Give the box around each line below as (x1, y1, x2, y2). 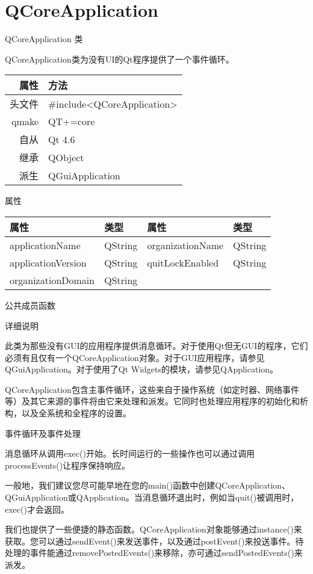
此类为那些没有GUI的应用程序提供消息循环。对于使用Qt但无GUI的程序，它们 (5, 339, 308, 352)
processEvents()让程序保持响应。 (5, 458, 131, 471)
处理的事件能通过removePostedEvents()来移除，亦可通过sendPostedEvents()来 (5, 546, 303, 559)
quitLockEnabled (147, 255, 219, 270)
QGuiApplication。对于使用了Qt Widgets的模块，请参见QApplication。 (5, 363, 279, 375)
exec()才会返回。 (5, 502, 69, 515)
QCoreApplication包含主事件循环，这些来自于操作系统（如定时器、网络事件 (5, 383, 299, 395)
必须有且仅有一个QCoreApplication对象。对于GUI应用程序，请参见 (5, 351, 265, 363)
